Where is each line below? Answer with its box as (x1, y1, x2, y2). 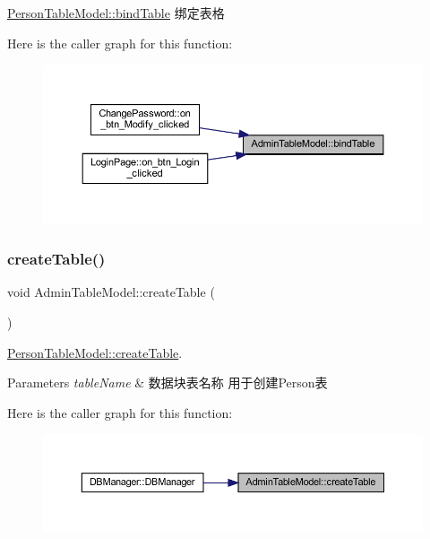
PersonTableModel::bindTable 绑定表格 (7, 4, 225, 22)
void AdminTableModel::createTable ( (7, 283, 215, 301)
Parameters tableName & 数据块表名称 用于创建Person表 (7, 373, 328, 392)
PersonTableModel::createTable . (7, 343, 183, 361)
